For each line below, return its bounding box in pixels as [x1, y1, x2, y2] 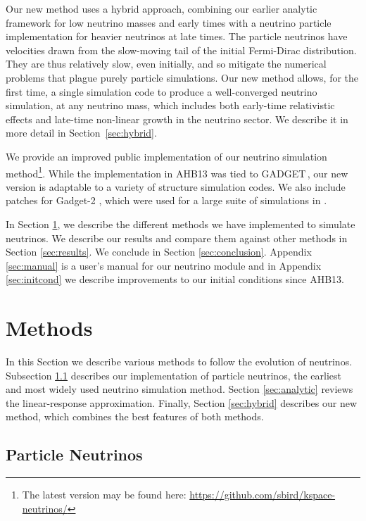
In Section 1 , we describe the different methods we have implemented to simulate [6, 216, 355, 231]
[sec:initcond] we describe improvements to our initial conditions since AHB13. [6, 272, 344, 287]
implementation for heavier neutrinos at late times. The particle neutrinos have [6, 29, 348, 44]
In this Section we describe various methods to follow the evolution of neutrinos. [6, 354, 353, 369]
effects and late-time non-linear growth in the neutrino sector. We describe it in [6, 111, 348, 126]
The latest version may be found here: [22, 487, 187, 502]
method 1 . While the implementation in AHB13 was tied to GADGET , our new [6, 163, 348, 180]
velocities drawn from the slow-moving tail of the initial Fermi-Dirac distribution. [6, 42, 357, 57]
